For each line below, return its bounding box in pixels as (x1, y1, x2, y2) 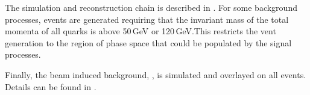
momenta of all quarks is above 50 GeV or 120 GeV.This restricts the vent (5, 25, 276, 37)
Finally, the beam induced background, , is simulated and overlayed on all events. (5, 68, 306, 81)
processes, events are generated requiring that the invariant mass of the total (5, 13, 289, 25)
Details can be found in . (5, 80, 96, 93)
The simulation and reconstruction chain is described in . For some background (5, 1, 297, 13)
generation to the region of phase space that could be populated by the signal (5, 36, 292, 49)
